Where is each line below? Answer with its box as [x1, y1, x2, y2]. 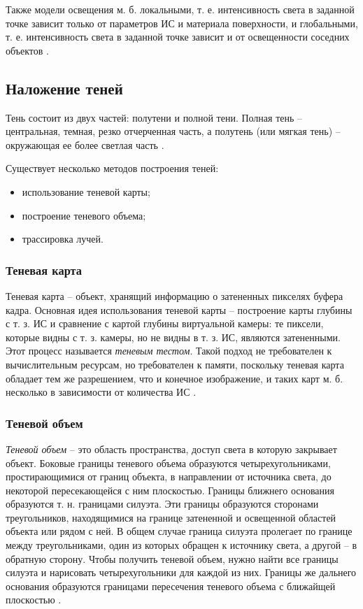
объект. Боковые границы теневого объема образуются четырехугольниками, [6, 455, 331, 470]
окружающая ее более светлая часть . [6, 137, 164, 152]
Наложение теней [6, 77, 123, 99]
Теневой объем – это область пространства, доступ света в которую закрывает [6, 441, 337, 456]
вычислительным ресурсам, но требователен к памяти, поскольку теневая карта [6, 357, 344, 371]
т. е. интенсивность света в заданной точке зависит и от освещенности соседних [6, 29, 350, 44]
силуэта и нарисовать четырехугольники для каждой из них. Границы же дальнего [6, 565, 357, 580]
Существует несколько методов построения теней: [6, 161, 219, 175]
